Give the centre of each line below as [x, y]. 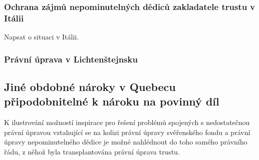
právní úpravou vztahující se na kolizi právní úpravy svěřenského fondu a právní [127, 132]
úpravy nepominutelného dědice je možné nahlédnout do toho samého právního [126, 142]
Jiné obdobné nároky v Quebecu [90, 86]
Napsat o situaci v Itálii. [42, 37]
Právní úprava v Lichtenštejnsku [71, 59]
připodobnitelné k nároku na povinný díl [112, 101]
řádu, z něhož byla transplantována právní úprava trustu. [92, 151]
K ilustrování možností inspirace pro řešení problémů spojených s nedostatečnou [127, 122]
